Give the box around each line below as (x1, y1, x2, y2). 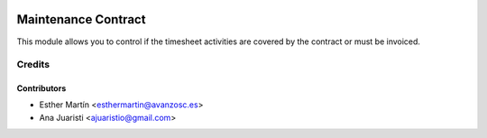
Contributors (16, 83, 67, 94)
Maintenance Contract (16, 12, 146, 27)
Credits (16, 59, 50, 71)
